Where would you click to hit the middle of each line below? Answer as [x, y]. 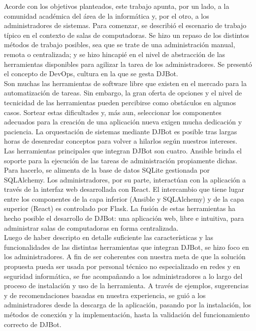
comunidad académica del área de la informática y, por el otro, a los [107, 15]
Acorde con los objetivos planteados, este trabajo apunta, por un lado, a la [117, 6]
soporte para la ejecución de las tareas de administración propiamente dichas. [121, 160]
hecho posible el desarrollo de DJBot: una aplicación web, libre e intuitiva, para [124, 218]
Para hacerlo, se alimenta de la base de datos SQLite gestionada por [107, 170]
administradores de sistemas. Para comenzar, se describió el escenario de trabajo [125, 25]
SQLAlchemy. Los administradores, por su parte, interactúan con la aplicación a [125, 179]
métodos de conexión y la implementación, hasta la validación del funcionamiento [127, 314]
